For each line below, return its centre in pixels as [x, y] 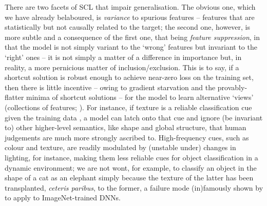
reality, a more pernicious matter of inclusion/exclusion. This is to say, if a [122, 67]
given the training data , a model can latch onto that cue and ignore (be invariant [134, 117]
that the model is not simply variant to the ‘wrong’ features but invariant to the [131, 47]
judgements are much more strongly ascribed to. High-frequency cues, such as [127, 137]
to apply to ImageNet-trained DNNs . [63, 198]
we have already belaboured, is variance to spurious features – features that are [130, 17]
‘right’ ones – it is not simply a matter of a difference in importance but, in [123, 57]
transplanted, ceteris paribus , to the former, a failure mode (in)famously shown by [134, 187]
